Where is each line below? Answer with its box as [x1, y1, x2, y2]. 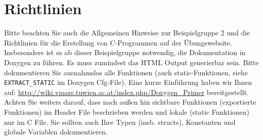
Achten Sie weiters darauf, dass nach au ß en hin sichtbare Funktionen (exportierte [4, 97, 256, 107]
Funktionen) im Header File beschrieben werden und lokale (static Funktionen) [4, 106, 250, 117]
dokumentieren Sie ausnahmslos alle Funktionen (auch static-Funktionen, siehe [4, 67, 248, 77]
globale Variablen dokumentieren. [4, 126, 108, 137]
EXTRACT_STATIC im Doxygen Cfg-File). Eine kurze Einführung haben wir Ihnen [4, 77, 252, 87]
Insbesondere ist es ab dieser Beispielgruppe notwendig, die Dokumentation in [4, 47, 246, 58]
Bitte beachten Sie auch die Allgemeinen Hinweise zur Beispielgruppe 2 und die [4, 27, 250, 38]
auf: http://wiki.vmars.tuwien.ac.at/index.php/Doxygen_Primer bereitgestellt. [4, 86, 249, 97]
